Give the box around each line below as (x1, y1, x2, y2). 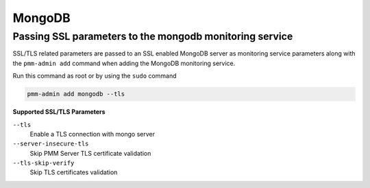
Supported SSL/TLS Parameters (12, 108, 106, 116)
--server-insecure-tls (12, 140, 89, 148)
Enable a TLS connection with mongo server (29, 130, 156, 138)
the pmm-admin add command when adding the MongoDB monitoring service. (12, 59, 236, 67)
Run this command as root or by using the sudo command (12, 72, 177, 80)
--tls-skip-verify (12, 159, 75, 167)
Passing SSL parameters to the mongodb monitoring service (12, 30, 293, 43)
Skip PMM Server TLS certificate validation (29, 149, 151, 157)
